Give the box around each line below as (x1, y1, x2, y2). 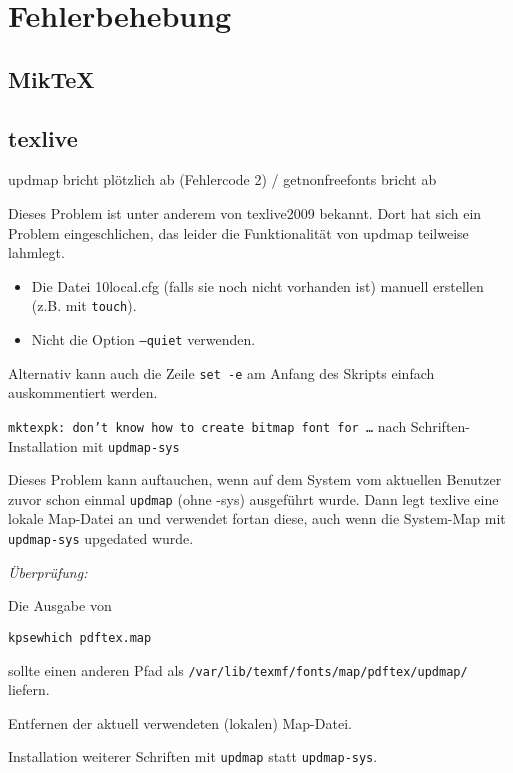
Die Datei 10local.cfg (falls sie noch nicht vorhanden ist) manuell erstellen (31, 275, 484, 296)
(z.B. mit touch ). (31, 295, 137, 316)
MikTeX (8, 63, 95, 94)
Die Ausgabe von (8, 595, 112, 616)
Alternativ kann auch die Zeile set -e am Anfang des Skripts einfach (8, 362, 435, 383)
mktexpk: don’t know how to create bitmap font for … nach (8, 415, 407, 436)
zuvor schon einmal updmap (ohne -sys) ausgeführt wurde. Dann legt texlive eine (8, 488, 499, 509)
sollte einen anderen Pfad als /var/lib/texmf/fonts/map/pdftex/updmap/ (8, 659, 468, 680)
